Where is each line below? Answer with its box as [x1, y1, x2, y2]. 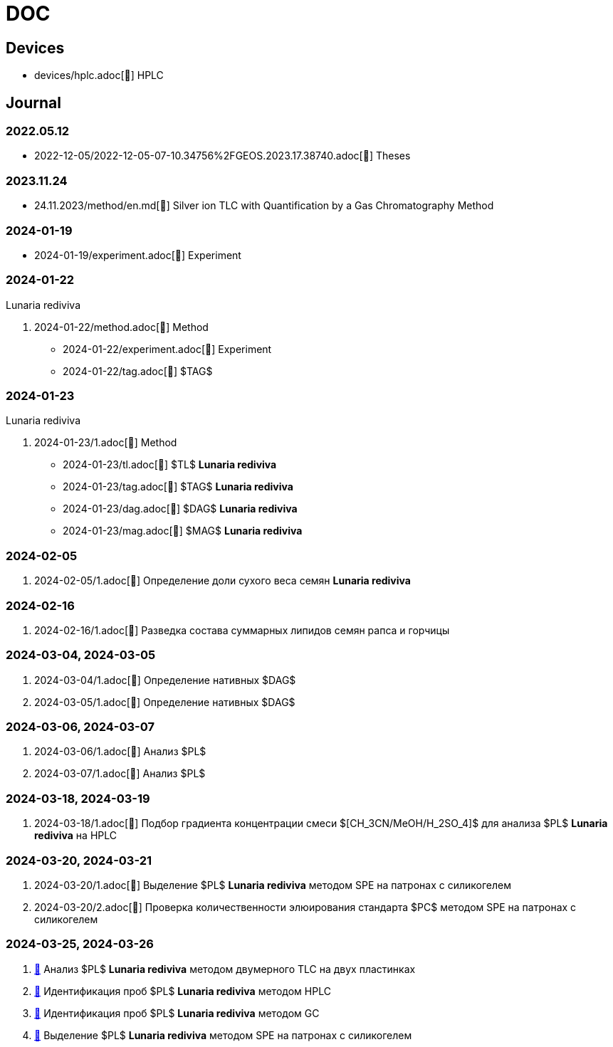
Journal [6, 93, 61, 112]
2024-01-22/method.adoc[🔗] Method [34, 320, 209, 333]
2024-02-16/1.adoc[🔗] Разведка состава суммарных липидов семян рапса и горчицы [34, 624, 450, 636]
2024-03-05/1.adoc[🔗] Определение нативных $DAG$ [34, 695, 295, 708]
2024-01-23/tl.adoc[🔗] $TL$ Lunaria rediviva [63, 458, 277, 471]
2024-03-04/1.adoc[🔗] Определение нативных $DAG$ [34, 673, 296, 686]
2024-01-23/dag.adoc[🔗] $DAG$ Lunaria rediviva [63, 503, 298, 515]
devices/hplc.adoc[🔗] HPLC [34, 69, 164, 82]
